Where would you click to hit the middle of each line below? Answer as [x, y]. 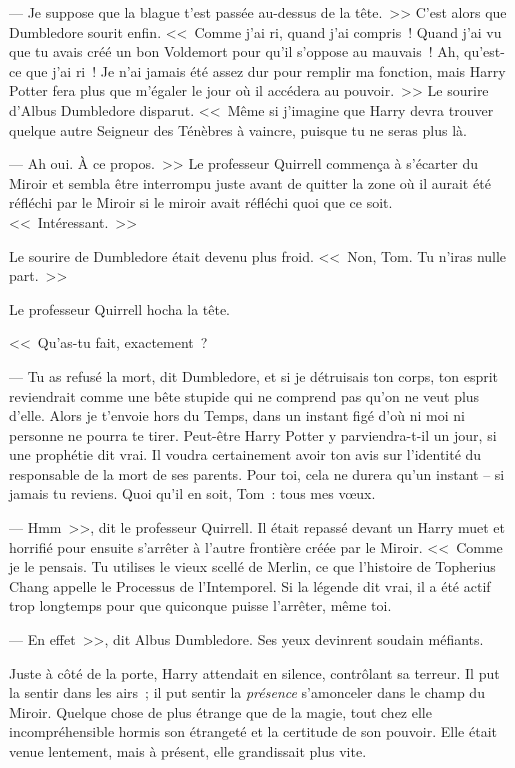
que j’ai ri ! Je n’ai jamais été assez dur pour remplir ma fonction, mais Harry [266, 70]
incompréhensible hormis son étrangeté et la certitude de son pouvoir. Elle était [253, 731]
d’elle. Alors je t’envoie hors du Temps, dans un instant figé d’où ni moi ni [237, 415]
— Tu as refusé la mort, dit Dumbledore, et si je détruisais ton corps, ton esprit [254, 375]
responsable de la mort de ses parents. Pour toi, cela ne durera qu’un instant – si [257, 473]
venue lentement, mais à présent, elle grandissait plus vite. [188, 751]
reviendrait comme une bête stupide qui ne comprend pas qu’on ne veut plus [244, 395]
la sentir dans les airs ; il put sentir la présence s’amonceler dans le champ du [247, 692]
